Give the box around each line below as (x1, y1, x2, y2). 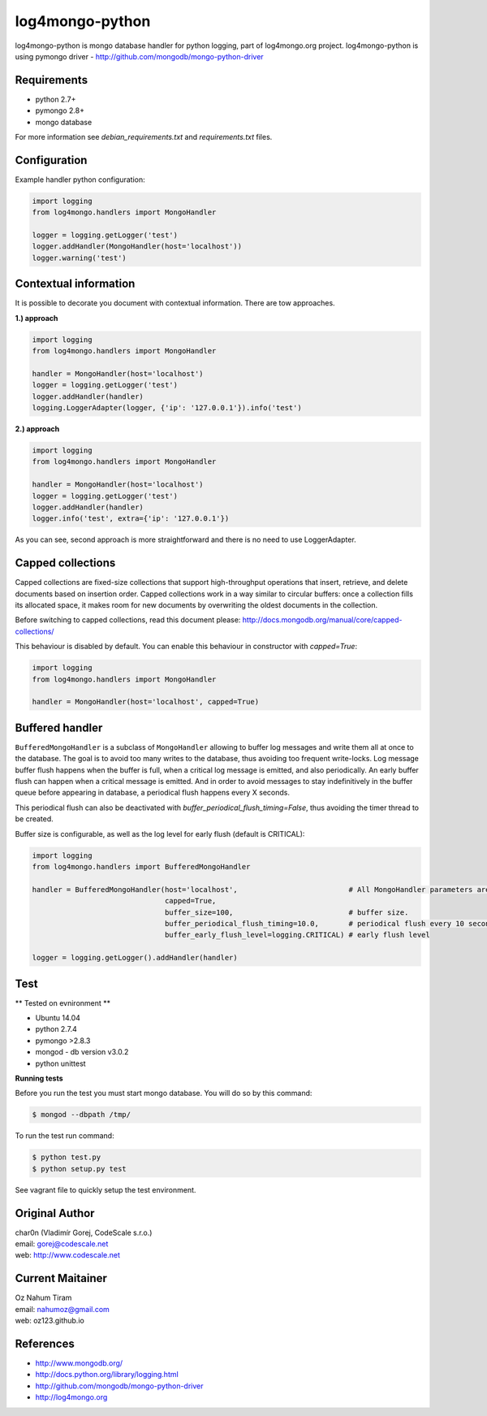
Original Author (15, 1206, 95, 1220)
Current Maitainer (15, 1271, 107, 1285)
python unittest (35, 1059, 86, 1068)
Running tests (15, 1073, 64, 1083)
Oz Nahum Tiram (15, 1293, 72, 1303)
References (15, 1336, 75, 1350)
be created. (15, 814, 54, 824)
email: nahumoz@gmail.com (15, 1304, 110, 1314)
